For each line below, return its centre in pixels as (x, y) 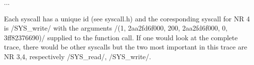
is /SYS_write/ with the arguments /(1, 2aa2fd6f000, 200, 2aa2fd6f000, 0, (116, 28)
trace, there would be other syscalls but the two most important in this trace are (126, 47)
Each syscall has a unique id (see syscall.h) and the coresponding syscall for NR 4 (127, 18)
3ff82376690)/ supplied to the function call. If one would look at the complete (121, 37)
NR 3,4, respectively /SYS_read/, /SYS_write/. (78, 56)
